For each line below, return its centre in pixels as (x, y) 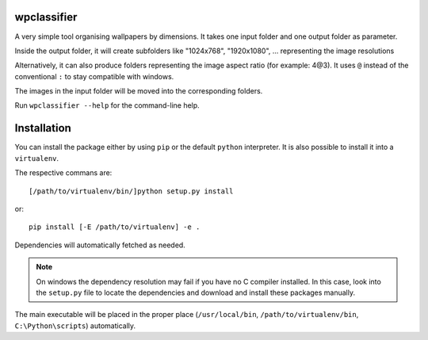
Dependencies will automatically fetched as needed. (100, 245)
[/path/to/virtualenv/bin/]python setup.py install (131, 191)
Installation (43, 128)
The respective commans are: (63, 173)
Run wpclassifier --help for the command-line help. (107, 105)
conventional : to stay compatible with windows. (94, 76)
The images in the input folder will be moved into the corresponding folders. (139, 91)
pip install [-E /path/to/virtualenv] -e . (115, 227)
